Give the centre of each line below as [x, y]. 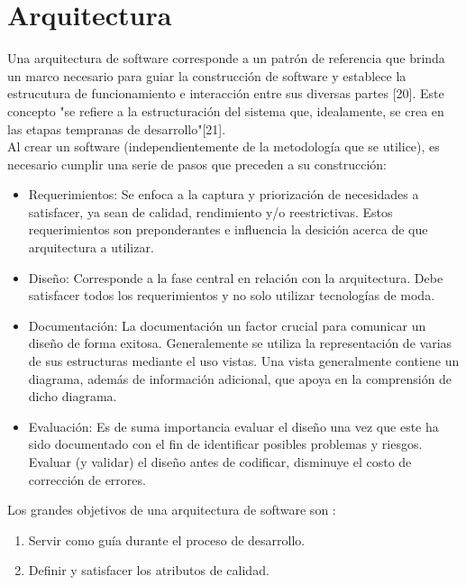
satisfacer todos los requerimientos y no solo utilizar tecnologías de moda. [232, 295]
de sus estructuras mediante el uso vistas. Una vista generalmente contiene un [244, 361]
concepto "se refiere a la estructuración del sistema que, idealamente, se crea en [226, 110]
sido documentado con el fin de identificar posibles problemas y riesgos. [225, 444]
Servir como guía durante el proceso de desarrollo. [167, 539]
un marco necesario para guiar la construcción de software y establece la [207, 75]
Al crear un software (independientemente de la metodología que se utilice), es [224, 146]
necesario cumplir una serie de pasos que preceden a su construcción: [197, 164]
